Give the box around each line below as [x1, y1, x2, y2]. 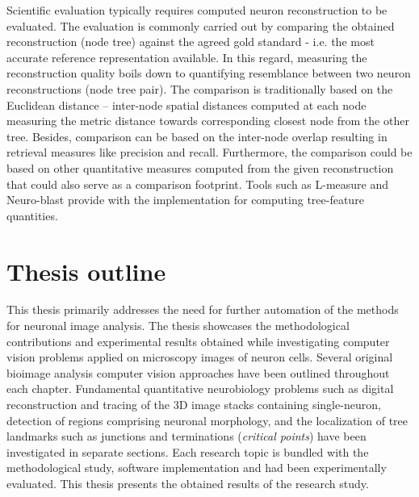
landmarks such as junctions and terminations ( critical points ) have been [6, 428, 367, 445]
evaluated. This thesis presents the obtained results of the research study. [6, 474, 369, 491]
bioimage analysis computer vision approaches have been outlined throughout [6, 364, 390, 381]
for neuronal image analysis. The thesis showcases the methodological [6, 317, 350, 334]
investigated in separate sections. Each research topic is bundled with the [6, 443, 369, 460]
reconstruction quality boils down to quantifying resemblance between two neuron [6, 65, 411, 81]
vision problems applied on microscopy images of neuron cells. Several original [6, 349, 393, 365]
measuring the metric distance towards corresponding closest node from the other [6, 112, 409, 129]
